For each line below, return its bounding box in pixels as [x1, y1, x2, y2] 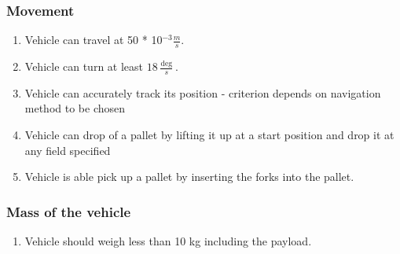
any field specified [24, 142, 111, 158]
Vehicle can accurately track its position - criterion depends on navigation [24, 84, 381, 101]
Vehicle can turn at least [24, 58, 144, 75]
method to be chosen [24, 100, 126, 116]
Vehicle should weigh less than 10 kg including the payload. [24, 233, 312, 249]
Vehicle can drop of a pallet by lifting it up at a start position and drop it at [24, 127, 394, 143]
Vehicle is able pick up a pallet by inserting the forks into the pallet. [24, 168, 354, 185]
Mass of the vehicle [6, 201, 131, 221]
